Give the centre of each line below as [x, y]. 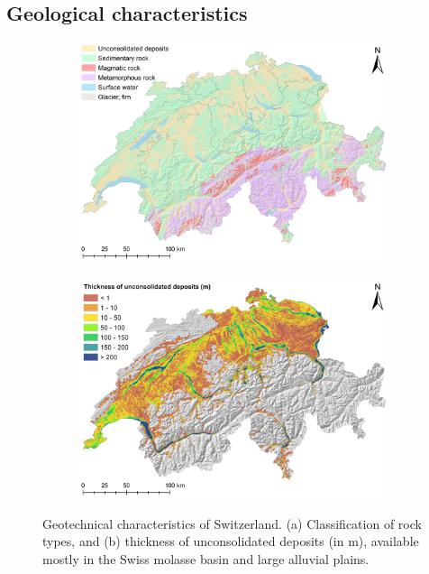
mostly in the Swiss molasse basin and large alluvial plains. [206, 559]
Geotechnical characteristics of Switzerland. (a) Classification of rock [232, 523]
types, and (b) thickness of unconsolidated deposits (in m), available [231, 541]
